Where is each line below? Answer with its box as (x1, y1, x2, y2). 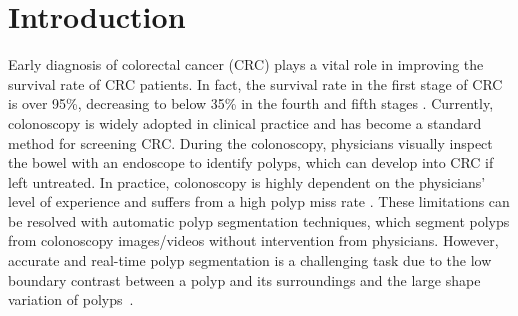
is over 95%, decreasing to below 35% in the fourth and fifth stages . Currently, (8, 93, 494, 114)
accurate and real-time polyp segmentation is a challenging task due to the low (8, 250, 492, 271)
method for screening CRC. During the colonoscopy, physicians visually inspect (8, 132, 493, 153)
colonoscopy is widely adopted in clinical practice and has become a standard (8, 112, 482, 133)
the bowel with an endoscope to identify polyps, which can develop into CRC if (8, 152, 494, 173)
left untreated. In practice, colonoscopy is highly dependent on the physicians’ (8, 171, 486, 192)
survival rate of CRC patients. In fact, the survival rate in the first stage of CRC (8, 73, 503, 94)
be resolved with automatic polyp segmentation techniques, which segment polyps (8, 210, 510, 231)
